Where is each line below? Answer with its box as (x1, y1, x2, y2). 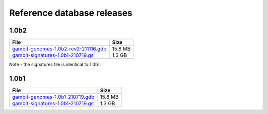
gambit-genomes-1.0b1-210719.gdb (12, 93, 95, 100)
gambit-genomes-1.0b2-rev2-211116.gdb (12, 45, 107, 52)
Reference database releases (9, 7, 133, 18)
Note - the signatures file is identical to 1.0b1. (9, 62, 101, 68)
